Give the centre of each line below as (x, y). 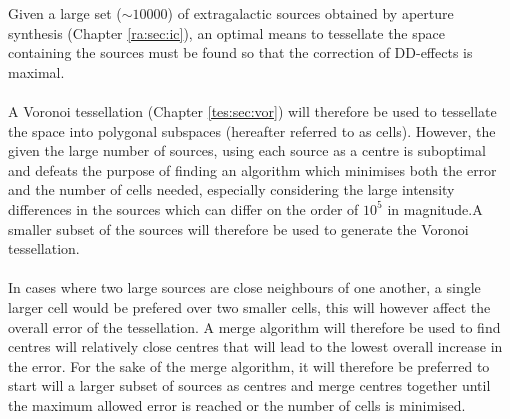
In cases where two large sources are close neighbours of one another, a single (244, 287)
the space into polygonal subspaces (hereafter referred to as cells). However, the (252, 130)
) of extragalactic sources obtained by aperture (310, 13)
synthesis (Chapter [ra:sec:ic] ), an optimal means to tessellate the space (226, 32)
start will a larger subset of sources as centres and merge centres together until (249, 385)
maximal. (36, 71)
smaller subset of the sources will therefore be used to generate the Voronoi (238, 228)
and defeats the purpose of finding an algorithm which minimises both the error (252, 169)
